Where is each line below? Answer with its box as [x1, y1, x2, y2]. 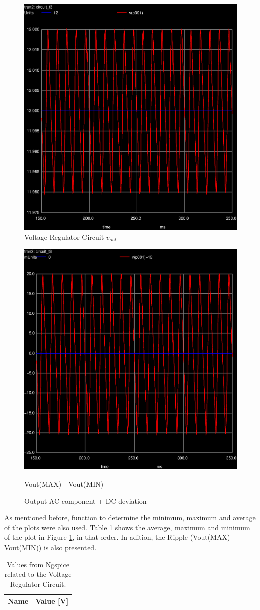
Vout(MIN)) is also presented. [4, 541, 97, 552]
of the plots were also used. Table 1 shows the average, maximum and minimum [4, 522, 250, 532]
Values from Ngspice [7, 559, 69, 569]
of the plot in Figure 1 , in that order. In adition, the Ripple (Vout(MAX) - [4, 532, 235, 543]
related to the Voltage [4, 569, 72, 579]
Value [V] [35, 596, 69, 606]
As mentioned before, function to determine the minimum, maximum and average [4, 512, 256, 523]
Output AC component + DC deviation [24, 495, 147, 506]
